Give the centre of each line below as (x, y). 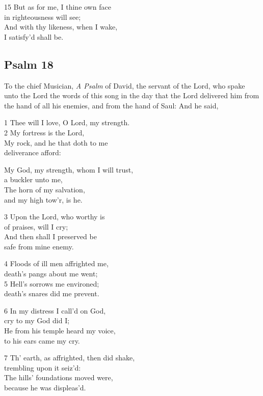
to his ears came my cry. (42, 340)
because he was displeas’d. (45, 388)
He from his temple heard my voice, (60, 331)
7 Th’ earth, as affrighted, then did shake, (70, 358)
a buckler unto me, (33, 179)
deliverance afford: (33, 152)
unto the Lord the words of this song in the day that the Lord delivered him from (132, 95)
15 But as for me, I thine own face (58, 7)
